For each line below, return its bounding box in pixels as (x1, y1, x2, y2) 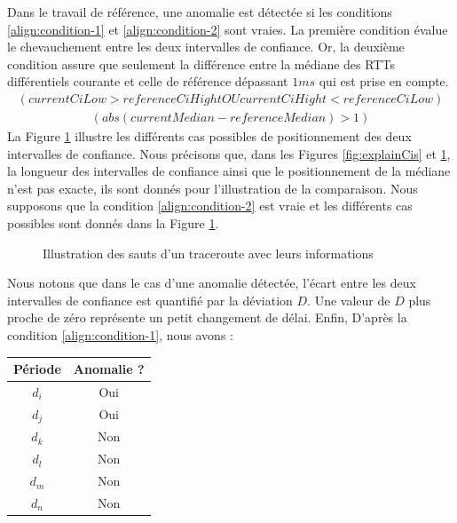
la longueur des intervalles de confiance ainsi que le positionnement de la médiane (7, 162, 451, 180)
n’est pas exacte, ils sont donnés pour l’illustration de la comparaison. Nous (7, 178, 418, 197)
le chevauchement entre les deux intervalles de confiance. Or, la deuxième (7, 37, 405, 56)
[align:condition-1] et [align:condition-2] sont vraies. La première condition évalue (7, 20, 448, 38)
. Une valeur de (307, 290, 390, 309)
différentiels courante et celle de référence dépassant (7, 72, 288, 91)
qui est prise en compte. (319, 72, 449, 91)
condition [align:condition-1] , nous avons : (7, 325, 233, 344)
